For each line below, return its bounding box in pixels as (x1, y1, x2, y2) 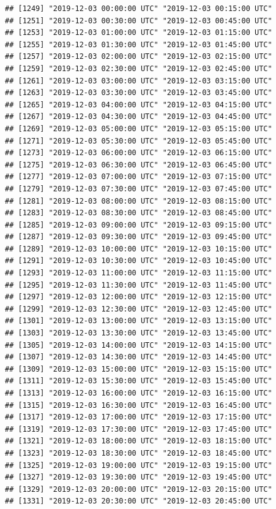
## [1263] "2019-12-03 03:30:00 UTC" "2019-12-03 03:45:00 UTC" (5, 88, 272, 98)
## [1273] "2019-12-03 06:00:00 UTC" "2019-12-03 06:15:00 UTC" (5, 148, 272, 158)
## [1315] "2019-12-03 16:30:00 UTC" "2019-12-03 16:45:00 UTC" (5, 400, 272, 410)
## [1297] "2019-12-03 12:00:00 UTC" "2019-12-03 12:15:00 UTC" (5, 293, 272, 302)
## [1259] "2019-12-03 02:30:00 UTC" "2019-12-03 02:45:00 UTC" (5, 64, 272, 73)
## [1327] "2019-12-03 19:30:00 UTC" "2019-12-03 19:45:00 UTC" (5, 473, 272, 482)
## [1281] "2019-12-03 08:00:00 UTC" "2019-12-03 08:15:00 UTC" (5, 196, 272, 205)
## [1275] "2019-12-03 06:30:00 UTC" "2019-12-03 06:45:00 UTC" (5, 160, 272, 169)
